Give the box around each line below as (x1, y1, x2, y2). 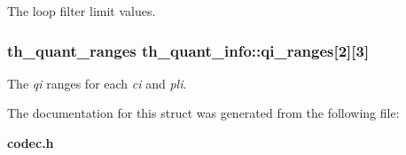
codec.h (7, 134, 54, 151)
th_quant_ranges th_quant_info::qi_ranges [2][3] (7, 39, 370, 61)
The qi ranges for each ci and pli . (7, 74, 187, 92)
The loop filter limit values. (7, 2, 156, 19)
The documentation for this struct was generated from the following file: (7, 104, 400, 122)
